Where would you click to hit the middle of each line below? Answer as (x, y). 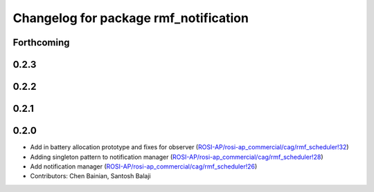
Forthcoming (41, 42)
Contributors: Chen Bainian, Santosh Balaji (91, 176)
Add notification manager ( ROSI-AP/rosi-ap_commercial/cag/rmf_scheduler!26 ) (144, 166)
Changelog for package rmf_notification (131, 18)
